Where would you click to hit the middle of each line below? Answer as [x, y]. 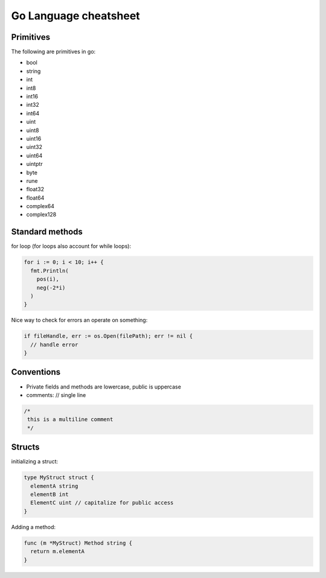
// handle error [54, 345]
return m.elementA [57, 551]
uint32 [34, 147]
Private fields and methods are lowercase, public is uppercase [104, 387]
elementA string [54, 486]
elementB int [50, 494]
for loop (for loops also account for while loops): [71, 246]
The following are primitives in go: [53, 52]
